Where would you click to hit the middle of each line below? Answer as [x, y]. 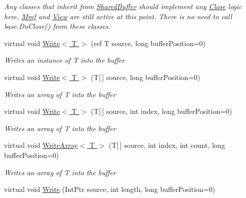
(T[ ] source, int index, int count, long [167, 145]
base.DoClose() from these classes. [57, 26]
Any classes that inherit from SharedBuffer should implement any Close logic [123, 6]
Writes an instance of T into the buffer [65, 60]
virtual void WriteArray [41, 145]
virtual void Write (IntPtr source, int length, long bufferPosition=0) [110, 189]
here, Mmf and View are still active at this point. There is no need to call [118, 16]
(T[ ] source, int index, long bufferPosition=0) [161, 111]
